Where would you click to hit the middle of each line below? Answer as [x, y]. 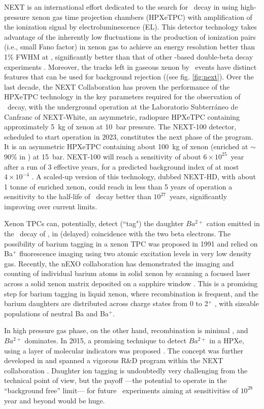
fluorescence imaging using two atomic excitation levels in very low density [135, 253]
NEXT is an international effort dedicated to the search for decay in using [121, 7]
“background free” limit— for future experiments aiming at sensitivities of [121, 390]
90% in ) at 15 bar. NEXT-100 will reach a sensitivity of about [103, 156]
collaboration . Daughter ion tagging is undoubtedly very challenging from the [126, 370]
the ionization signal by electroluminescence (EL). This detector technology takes [130, 27]
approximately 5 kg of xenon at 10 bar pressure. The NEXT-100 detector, [120, 127]
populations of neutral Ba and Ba [56, 313]
